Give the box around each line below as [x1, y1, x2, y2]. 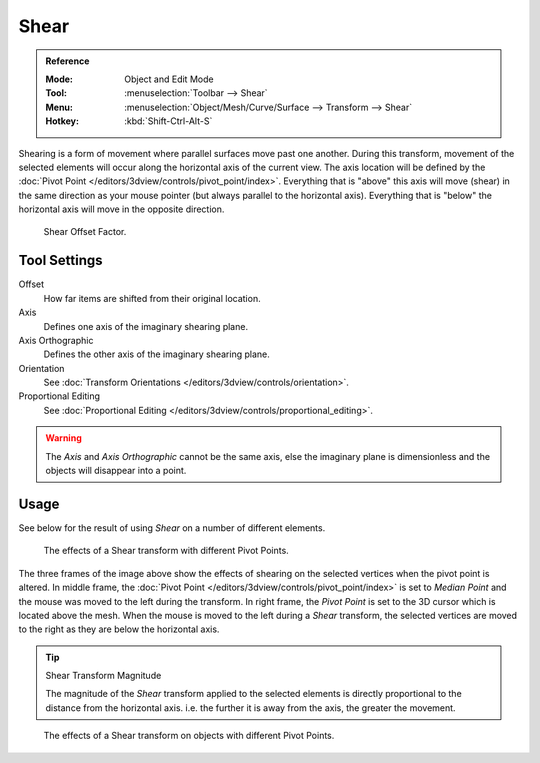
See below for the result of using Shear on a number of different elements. [18, 521, 326, 534]
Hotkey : [45, 115, 80, 127]
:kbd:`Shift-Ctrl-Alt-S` [124, 115, 213, 127]
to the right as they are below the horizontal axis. [18, 623, 220, 635]
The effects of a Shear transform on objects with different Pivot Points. [43, 730, 335, 742]
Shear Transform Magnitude [45, 670, 162, 682]
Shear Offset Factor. [43, 226, 127, 238]
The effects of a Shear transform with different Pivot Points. [43, 545, 289, 557]
